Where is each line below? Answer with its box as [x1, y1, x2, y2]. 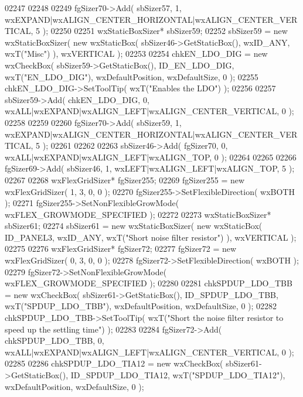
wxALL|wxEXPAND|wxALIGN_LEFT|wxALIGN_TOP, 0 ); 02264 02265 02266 [5, 150, 297, 163]
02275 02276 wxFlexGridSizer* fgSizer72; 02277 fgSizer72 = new [5, 242, 237, 255]
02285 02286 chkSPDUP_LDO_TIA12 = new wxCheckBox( [5, 357, 223, 369]
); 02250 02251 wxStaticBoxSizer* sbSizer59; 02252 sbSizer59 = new [42, 25, 288, 37]
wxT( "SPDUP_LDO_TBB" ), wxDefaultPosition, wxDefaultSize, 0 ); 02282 [5, 300, 277, 312]
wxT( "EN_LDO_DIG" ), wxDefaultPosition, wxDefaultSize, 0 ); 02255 [5, 70, 258, 83]
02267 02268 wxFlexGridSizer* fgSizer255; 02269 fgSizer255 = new [5, 173, 245, 186]
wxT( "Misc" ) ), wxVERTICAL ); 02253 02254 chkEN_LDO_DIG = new [5, 47, 268, 60]
